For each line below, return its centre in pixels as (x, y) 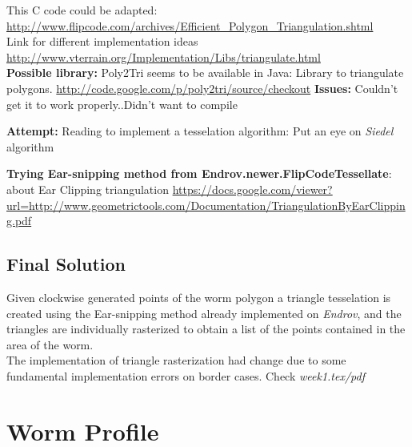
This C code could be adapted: (82, 10)
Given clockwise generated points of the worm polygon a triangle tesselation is (199, 297)
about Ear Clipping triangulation (88, 189)
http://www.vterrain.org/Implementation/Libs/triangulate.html (164, 56)
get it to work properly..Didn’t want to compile (122, 104)
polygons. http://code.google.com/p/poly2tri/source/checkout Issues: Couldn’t (202, 88)
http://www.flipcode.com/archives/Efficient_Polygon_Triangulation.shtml (190, 25)
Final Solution (66, 264)
